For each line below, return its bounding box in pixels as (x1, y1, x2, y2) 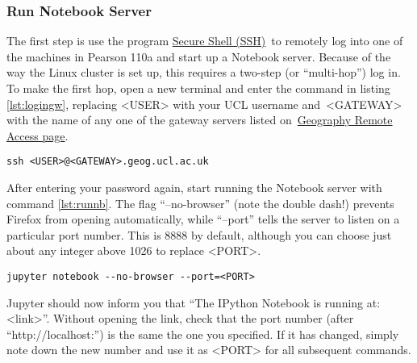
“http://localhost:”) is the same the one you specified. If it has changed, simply (6, 325, 399, 342)
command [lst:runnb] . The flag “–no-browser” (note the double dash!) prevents (6, 194, 394, 211)
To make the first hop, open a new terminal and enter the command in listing (6, 80, 390, 96)
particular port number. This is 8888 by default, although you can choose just (6, 226, 392, 243)
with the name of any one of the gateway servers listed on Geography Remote (6, 111, 393, 128)
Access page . (6, 127, 69, 144)
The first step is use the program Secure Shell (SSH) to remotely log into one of (6, 32, 403, 49)
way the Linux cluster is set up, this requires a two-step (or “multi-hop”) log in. (6, 64, 401, 81)
